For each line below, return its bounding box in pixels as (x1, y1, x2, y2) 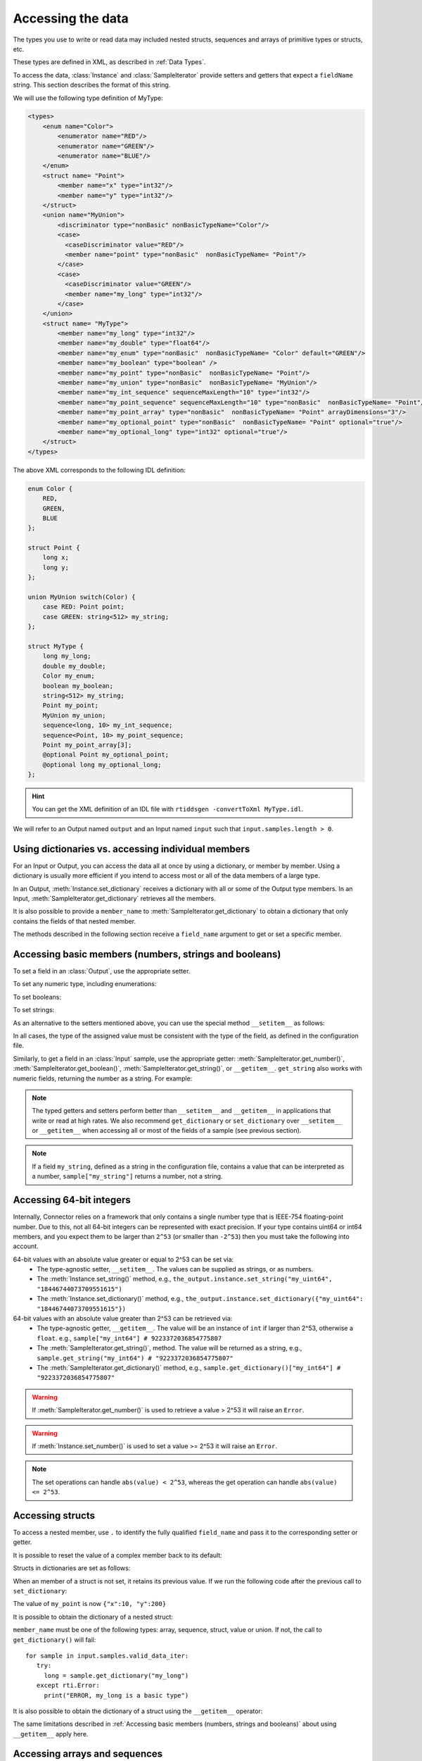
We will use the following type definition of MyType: (13, 94, 163, 102)
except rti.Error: (36, 1681, 100, 1690)
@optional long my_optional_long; (42, 761, 162, 769)
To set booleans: (13, 992, 61, 1001)
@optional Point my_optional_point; (42, 751, 169, 759)
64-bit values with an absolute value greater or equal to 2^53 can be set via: (13, 1255, 234, 1264)
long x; (42, 554, 70, 561)
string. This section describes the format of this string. (13, 81, 171, 89)
